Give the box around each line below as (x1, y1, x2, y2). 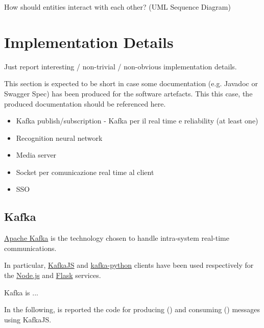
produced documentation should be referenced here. (4, 98, 166, 109)
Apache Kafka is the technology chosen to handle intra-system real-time (4, 233, 229, 243)
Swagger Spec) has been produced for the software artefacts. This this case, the (4, 88, 253, 98)
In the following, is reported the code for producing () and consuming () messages (4, 304, 260, 315)
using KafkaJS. (4, 314, 52, 324)
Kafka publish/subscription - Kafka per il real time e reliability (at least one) (16, 115, 258, 126)
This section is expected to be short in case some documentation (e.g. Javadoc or (4, 78, 258, 89)
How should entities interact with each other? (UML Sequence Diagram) (4, 2, 231, 12)
